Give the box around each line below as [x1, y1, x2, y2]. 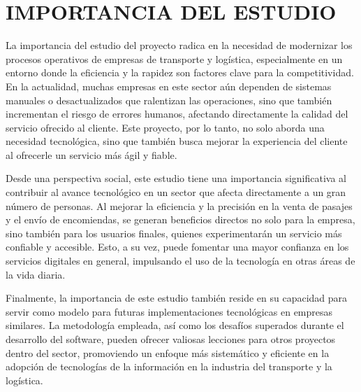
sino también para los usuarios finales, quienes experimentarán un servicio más [6, 225, 342, 240]
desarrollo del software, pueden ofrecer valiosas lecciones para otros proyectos [6, 332, 336, 346]
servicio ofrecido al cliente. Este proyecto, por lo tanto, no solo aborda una [6, 120, 325, 134]
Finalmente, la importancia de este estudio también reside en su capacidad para [6, 290, 348, 305]
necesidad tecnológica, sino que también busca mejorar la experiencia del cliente [6, 134, 348, 148]
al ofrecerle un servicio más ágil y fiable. [6, 147, 177, 162]
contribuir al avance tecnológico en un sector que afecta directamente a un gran [6, 185, 346, 199]
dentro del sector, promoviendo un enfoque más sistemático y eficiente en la [6, 345, 330, 360]
